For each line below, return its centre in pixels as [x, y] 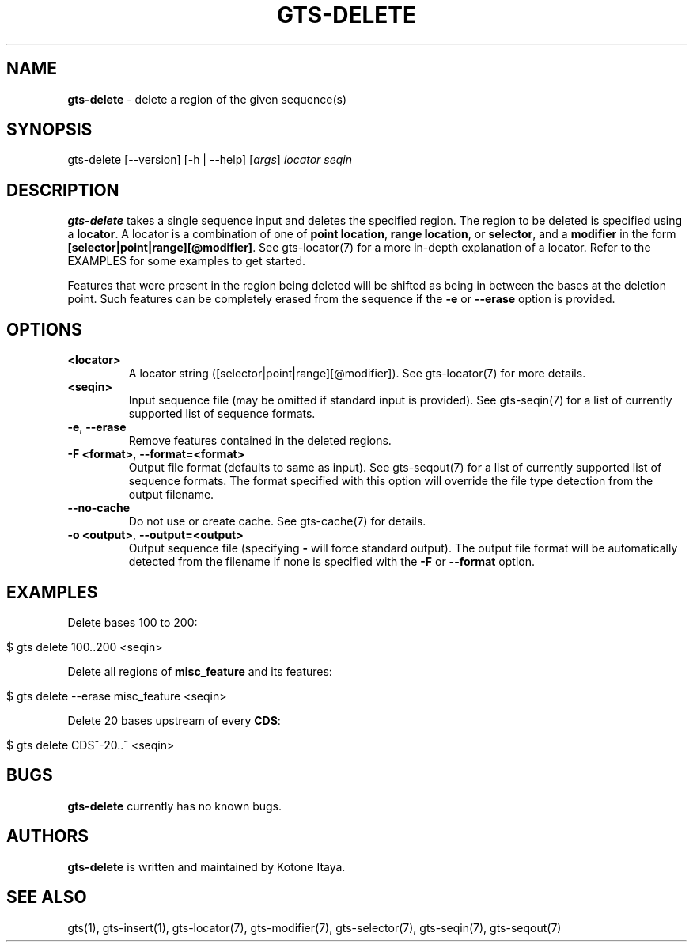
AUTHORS [48, 836]
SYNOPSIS [49, 130]
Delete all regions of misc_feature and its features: [200, 671]
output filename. [171, 495]
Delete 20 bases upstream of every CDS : [174, 720]
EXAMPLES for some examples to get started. [187, 261]
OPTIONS [44, 329]
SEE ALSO [47, 897]
